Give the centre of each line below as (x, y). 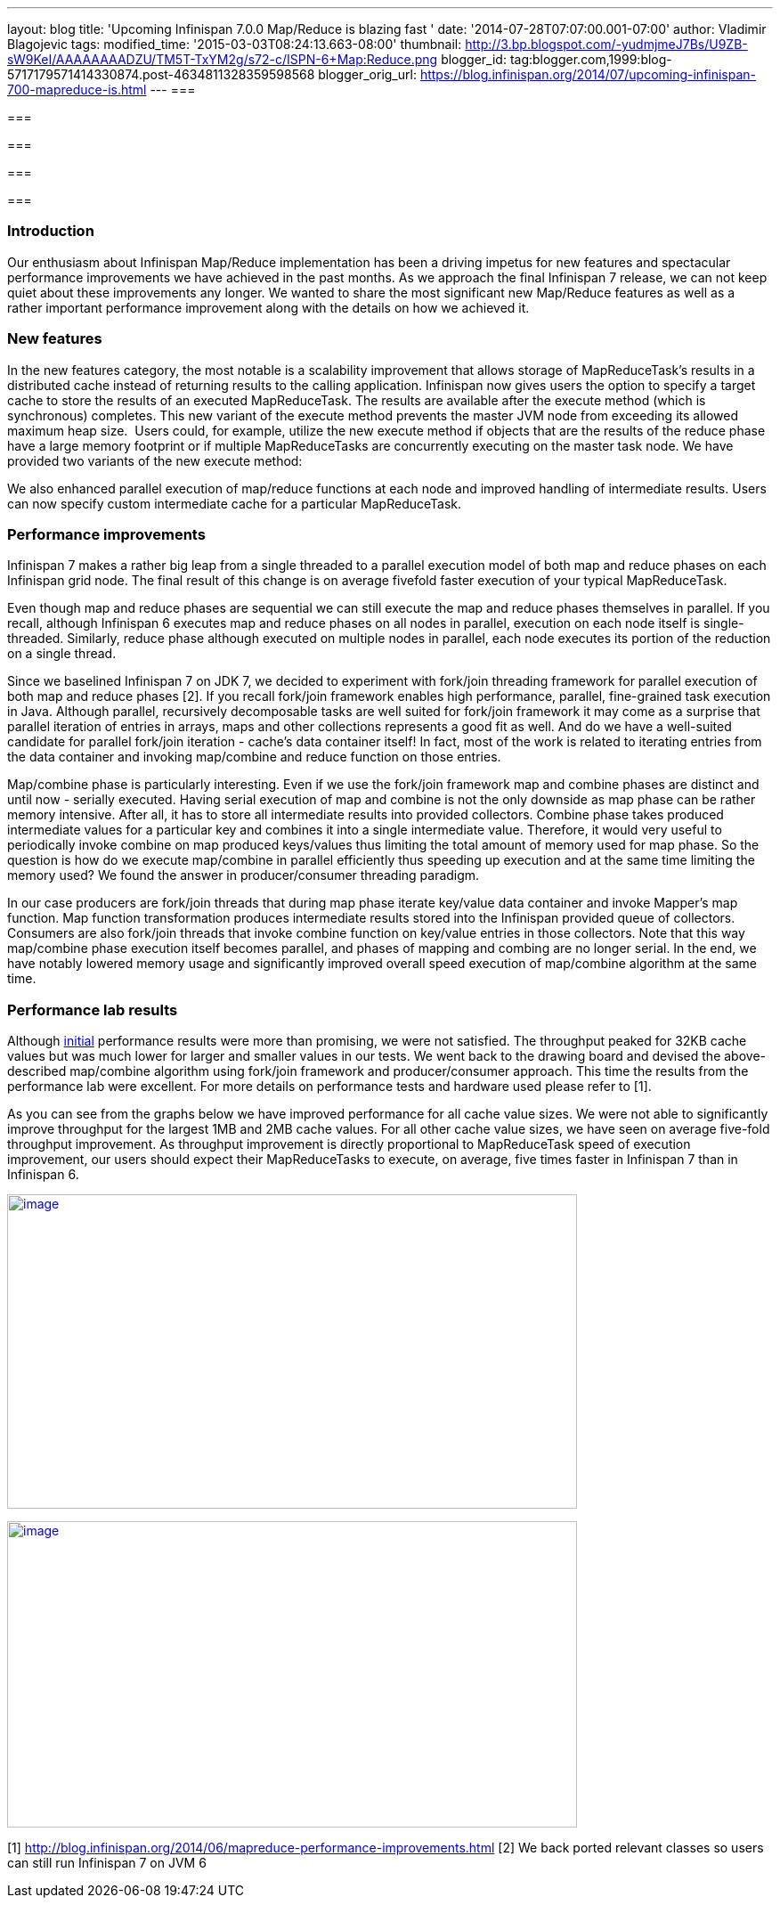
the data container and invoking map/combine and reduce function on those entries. (254, 757)
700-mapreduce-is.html (77, 90)
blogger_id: (474, 59)
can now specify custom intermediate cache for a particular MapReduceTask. (235, 503)
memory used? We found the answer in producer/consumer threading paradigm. (244, 875)
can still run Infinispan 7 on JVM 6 (107, 1863)
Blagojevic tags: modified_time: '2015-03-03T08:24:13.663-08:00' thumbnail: (235, 44)
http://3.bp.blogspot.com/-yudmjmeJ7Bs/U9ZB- (606, 44)
